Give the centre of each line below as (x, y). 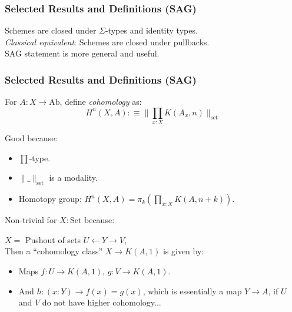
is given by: (183, 251)
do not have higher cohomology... (102, 302)
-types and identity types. (151, 30)
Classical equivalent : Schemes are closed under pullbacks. (107, 42)
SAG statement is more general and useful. (82, 53)
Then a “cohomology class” (54, 251)
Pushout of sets (53, 239)
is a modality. (73, 177)
